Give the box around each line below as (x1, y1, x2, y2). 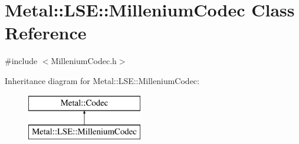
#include (5, 55, 38, 67)
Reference (5, 21, 87, 45)
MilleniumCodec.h (51, 55, 117, 67)
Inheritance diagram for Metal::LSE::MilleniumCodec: (5, 74, 199, 86)
